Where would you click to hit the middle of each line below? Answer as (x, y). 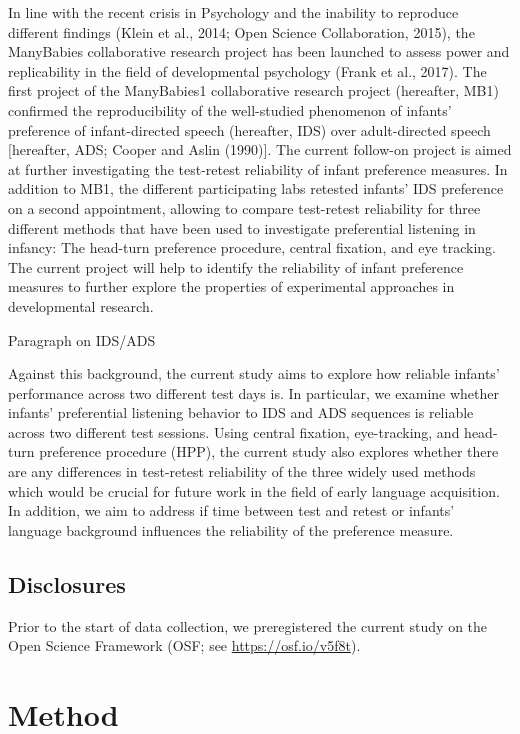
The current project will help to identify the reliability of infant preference (236, 266)
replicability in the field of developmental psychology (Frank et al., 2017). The (247, 70)
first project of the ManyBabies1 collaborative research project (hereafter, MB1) (253, 90)
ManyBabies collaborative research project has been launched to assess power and (259, 51)
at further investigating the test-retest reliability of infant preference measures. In (258, 168)
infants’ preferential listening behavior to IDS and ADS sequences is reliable (241, 412)
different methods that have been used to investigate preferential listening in (242, 227)
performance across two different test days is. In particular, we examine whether (253, 392)
